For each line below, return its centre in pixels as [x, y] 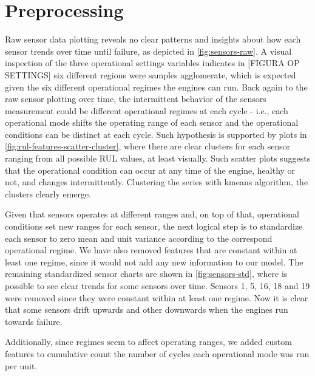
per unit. [21, 365]
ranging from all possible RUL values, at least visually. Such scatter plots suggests [158, 158]
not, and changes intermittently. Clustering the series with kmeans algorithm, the [157, 182]
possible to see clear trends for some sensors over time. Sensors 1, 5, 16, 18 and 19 [157, 285]
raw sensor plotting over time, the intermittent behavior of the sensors [136, 99]
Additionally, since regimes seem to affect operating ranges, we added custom [148, 342]
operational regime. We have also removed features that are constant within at [151, 250]
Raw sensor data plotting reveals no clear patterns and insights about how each [153, 39]
